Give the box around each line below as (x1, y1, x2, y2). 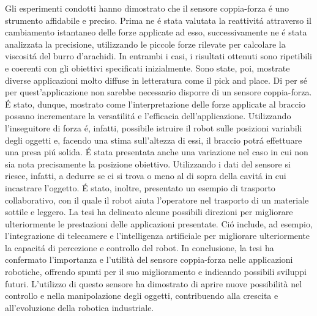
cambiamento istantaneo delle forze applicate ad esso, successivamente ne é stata (5, 26, 307, 39)
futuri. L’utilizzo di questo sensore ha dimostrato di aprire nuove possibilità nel (5, 277, 302, 290)
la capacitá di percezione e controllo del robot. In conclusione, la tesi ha (5, 241, 274, 254)
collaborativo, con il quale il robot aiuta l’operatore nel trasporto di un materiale (5, 193, 309, 206)
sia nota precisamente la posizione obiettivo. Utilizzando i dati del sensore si (5, 157, 291, 170)
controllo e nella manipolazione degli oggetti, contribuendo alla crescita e (5, 289, 278, 302)
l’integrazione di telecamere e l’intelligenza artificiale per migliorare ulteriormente (5, 229, 310, 242)
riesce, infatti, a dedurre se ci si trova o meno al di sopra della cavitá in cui (5, 169, 286, 182)
